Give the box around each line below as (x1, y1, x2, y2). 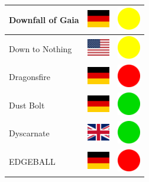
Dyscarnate (9, 127, 50, 139)
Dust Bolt (9, 98, 45, 111)
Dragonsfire (9, 71, 50, 83)
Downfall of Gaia (9, 13, 79, 25)
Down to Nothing (9, 42, 72, 55)
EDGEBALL (9, 155, 56, 168)
